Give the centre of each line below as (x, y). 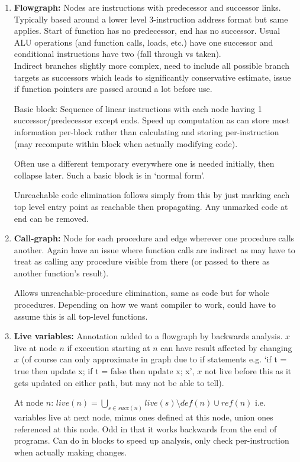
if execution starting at (109, 347)
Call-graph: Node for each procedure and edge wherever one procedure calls (154, 238)
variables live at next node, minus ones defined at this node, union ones (143, 417)
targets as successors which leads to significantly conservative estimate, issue (152, 77)
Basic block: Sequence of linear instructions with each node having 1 (138, 108)
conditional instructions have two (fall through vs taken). (117, 54)
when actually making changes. (70, 452)
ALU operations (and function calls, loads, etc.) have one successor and (143, 42)
